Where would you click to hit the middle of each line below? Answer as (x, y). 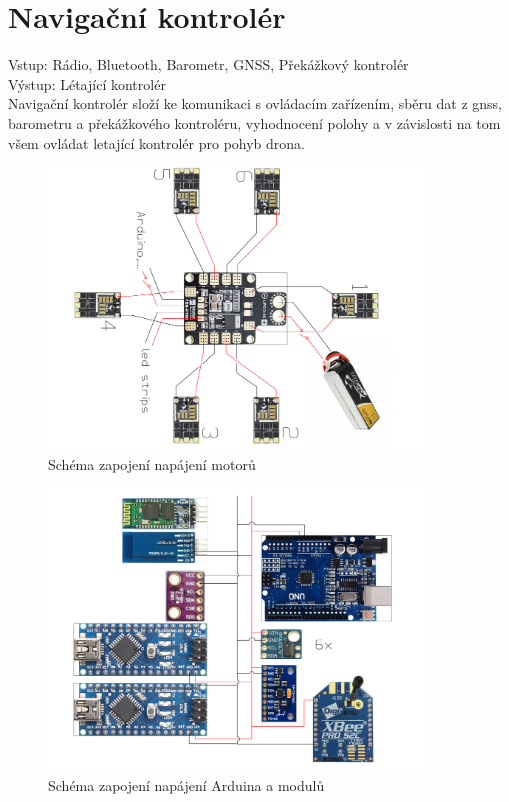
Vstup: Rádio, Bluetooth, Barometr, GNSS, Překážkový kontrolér (208, 64)
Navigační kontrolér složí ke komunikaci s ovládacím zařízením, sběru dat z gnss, (255, 103)
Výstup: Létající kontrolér (87, 83)
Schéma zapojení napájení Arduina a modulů (186, 785)
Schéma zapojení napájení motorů (152, 463)
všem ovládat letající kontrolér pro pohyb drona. (156, 142)
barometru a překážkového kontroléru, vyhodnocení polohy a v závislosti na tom (254, 122)
